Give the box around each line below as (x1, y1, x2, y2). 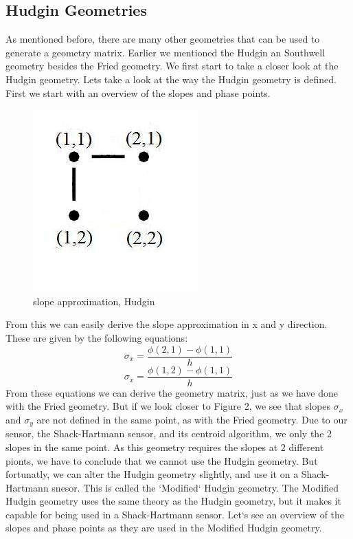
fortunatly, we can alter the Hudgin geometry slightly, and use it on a (5, 467, 299, 481)
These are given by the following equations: (5, 330, 188, 344)
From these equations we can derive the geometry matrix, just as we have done (5, 385, 338, 399)
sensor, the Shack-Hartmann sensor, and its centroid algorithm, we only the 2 (5, 426, 332, 441)
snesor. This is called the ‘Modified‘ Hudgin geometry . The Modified (52, 480, 339, 494)
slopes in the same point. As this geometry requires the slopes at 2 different (5, 439, 324, 454)
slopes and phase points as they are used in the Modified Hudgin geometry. (5, 520, 322, 535)
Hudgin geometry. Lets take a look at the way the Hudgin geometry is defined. (5, 71, 337, 86)
